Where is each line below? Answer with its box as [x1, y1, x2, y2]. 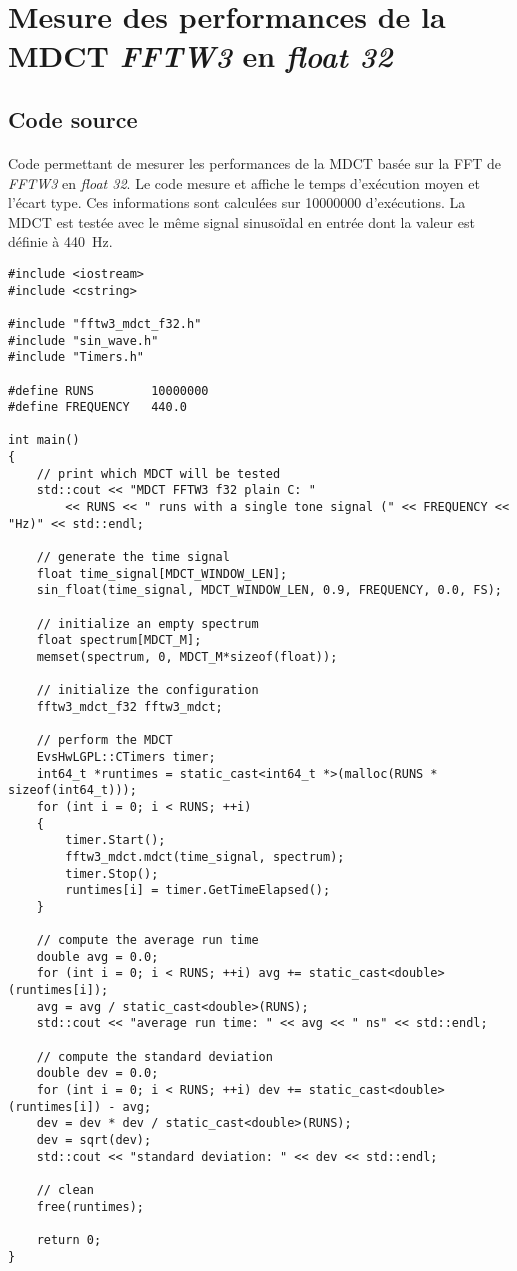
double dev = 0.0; [36, 1066, 159, 1081]
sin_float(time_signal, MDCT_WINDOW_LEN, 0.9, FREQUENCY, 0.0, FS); [36, 583, 502, 598]
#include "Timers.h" [8, 350, 145, 365]
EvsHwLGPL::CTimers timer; [36, 749, 216, 764]
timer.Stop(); [65, 866, 159, 881]
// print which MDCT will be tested [36, 466, 281, 481]
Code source [8, 103, 138, 134]
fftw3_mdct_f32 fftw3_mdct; [36, 699, 223, 714]
